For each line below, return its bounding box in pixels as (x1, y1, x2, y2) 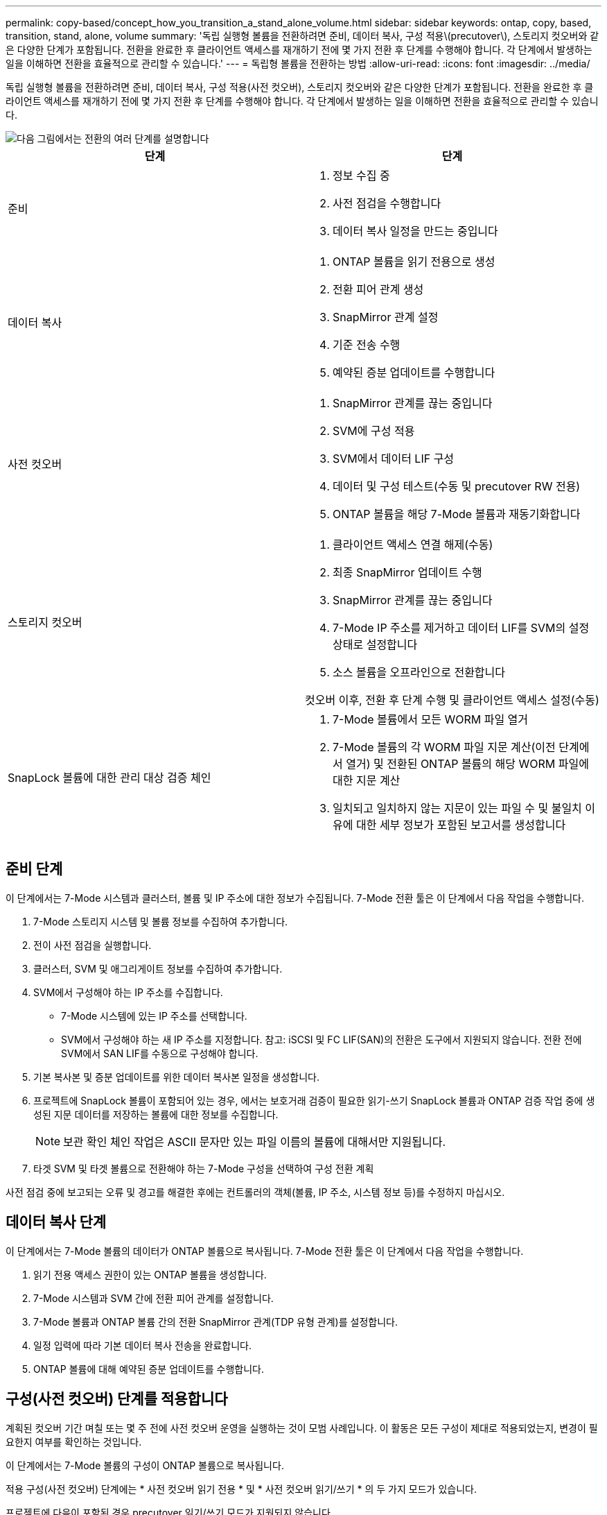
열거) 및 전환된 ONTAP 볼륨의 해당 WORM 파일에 (346, 757, 589, 771)
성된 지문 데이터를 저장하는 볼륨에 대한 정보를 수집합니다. (33, 1108, 279, 1120)
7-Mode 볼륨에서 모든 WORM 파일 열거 (333, 712, 529, 726)
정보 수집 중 (333, 169, 390, 182)
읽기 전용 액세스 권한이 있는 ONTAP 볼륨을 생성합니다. (33, 1268, 267, 1281)
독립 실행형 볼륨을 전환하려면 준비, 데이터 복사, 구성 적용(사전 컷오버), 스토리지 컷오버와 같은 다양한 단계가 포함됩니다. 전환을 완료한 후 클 (6, 81, 594, 93)
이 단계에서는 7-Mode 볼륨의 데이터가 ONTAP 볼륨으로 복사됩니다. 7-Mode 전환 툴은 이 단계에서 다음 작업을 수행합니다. (6, 1244, 524, 1257)
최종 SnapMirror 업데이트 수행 (333, 565, 482, 579)
